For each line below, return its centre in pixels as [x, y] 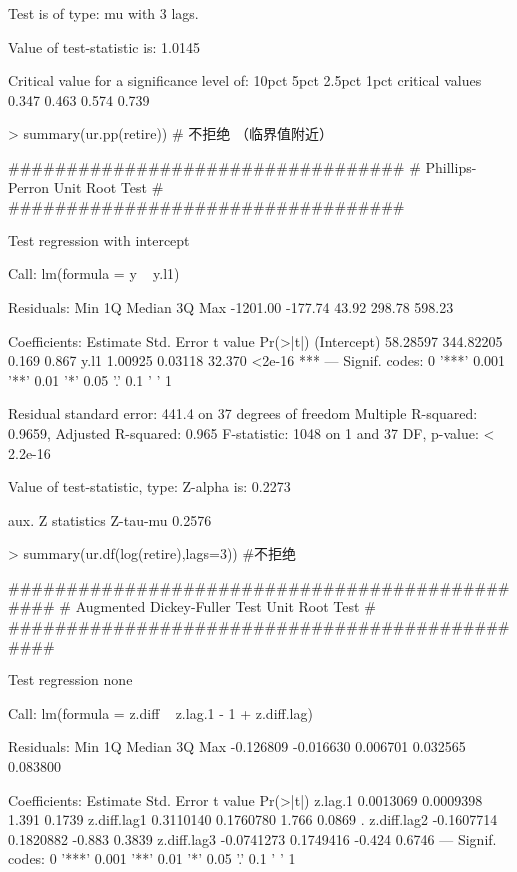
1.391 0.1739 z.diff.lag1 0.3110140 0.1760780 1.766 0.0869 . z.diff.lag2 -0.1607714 [253, 819]
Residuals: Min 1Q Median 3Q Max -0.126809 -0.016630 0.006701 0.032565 [237, 746]
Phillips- [451, 166]
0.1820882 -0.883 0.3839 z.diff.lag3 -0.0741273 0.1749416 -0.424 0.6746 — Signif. [252, 838]
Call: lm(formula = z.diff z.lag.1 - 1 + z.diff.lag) [160, 712]
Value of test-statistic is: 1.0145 [104, 46]
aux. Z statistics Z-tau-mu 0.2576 [110, 519]
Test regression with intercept [99, 239]
